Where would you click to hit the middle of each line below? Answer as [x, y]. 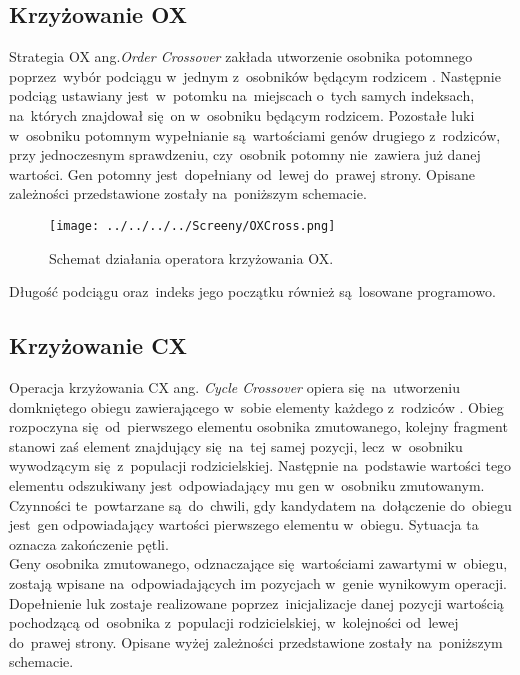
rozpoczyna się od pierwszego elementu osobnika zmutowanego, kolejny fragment [258, 426]
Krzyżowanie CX [98, 345]
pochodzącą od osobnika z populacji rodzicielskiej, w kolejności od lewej [234, 622]
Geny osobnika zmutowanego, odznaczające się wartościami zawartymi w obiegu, [258, 563]
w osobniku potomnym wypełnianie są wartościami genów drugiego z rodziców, [255, 134]
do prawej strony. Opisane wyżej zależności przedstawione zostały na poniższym [256, 641]
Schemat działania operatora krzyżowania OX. [191, 257]
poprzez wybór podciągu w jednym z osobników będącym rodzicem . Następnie [255, 75]
